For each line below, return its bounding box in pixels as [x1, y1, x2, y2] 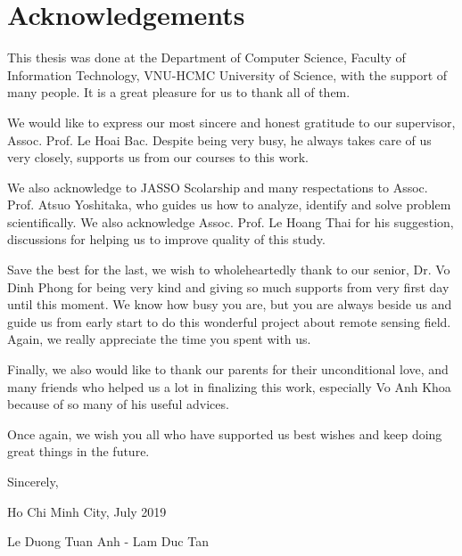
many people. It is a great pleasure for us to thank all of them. [7, 83, 351, 102]
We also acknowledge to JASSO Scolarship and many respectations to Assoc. [7, 177, 428, 196]
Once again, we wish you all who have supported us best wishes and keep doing [7, 424, 442, 443]
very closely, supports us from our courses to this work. [7, 148, 309, 167]
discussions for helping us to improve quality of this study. [7, 230, 326, 249]
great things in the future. [7, 442, 150, 461]
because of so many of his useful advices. [7, 395, 229, 413]
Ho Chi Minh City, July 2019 [7, 502, 167, 520]
